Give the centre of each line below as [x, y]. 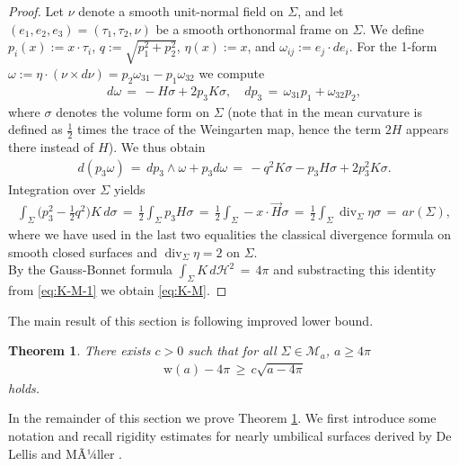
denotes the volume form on [132, 111]
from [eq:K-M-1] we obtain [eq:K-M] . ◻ [118, 290]
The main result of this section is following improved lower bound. [191, 320]
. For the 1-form [393, 46]
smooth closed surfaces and [83, 251]
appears [428, 129]
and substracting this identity [355, 269]
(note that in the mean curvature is [325, 111]
